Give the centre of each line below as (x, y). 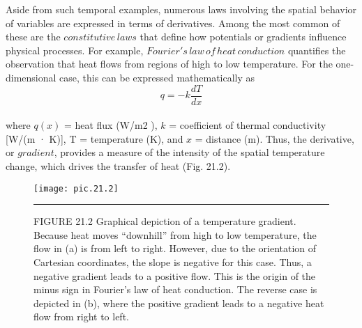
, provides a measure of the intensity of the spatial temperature (189, 152)
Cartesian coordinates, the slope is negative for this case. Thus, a (173, 262)
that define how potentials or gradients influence (243, 37)
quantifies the (317, 50)
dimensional (31, 77)
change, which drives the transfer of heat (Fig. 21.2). (118, 166)
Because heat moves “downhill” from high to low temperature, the (175, 234)
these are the (33, 37)
